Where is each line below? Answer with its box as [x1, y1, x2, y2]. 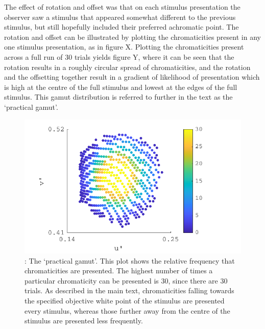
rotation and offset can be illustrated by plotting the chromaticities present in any [4, 31, 261, 42]
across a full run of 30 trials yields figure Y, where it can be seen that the [4, 51, 234, 62]
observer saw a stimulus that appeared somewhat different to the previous [4, 11, 236, 22]
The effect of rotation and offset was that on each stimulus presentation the [4, 2, 240, 12]
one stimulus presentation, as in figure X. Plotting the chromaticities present [4, 41, 244, 52]
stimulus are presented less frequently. [25, 315, 143, 326]
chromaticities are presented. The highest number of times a [25, 265, 213, 276]
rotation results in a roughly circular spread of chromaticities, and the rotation [4, 61, 251, 72]
